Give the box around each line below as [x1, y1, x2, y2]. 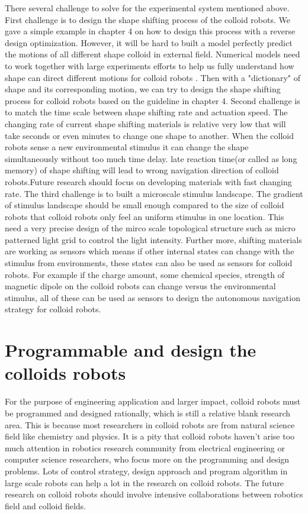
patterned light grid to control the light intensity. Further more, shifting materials [5, 233, 302, 245]
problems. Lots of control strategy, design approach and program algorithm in [5, 464, 288, 477]
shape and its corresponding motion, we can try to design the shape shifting [5, 83, 281, 95]
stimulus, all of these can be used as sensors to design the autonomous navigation [5, 291, 300, 303]
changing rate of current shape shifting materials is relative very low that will [5, 117, 286, 130]
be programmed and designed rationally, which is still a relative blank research [5, 406, 291, 419]
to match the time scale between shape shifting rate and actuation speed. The [5, 106, 288, 118]
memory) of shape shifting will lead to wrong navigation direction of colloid [5, 164, 279, 176]
